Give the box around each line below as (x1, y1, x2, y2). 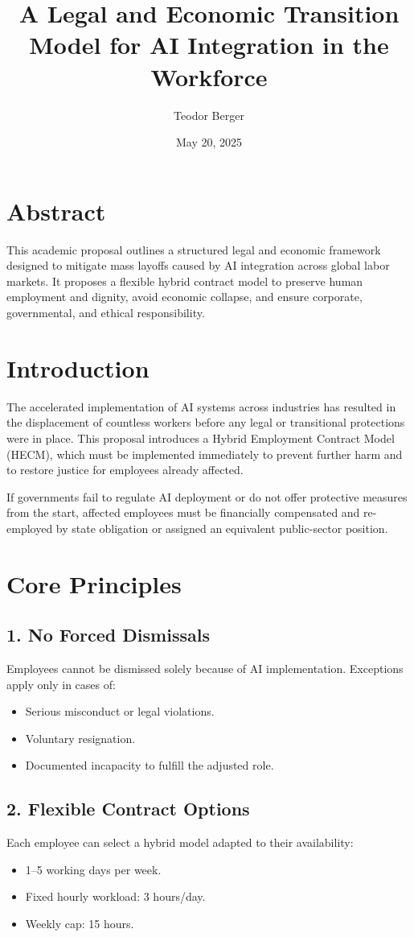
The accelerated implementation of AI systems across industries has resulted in (6, 398, 396, 415)
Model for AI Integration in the (29, 28, 389, 61)
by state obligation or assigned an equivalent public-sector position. (55, 519, 388, 536)
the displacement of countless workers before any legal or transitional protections (6, 414, 405, 431)
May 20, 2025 (175, 134, 243, 151)
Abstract (6, 194, 106, 227)
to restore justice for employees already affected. (6, 461, 244, 478)
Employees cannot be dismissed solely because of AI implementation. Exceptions (6, 660, 404, 677)
